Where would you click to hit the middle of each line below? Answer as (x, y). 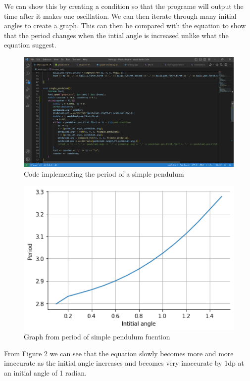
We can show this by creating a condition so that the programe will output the (124, 6)
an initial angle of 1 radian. (45, 372)
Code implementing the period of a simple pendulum (104, 173)
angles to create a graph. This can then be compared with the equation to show (125, 25)
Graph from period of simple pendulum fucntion (97, 337)
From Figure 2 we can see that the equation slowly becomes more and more (119, 353)
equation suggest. (30, 45)
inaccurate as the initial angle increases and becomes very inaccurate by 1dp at (124, 363)
